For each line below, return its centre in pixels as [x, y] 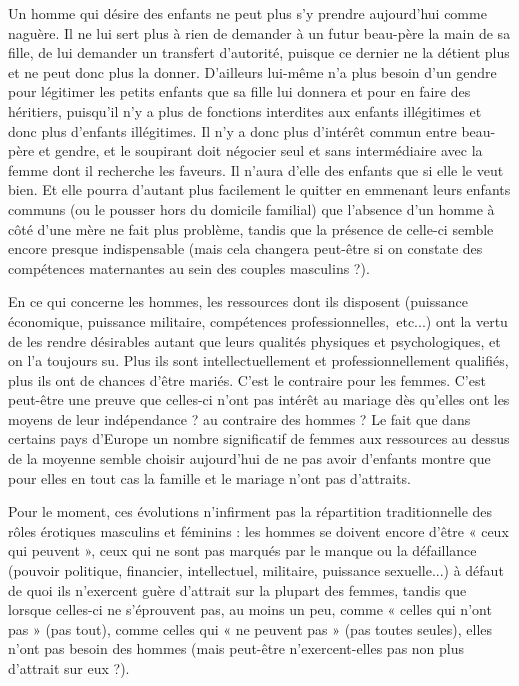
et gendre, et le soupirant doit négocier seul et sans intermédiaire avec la [260, 150]
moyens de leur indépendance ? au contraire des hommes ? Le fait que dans [239, 418]
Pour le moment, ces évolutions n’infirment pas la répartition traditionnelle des [250, 511]
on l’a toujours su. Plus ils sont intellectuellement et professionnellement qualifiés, [258, 360]
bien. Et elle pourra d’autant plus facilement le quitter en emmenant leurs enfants [259, 189]
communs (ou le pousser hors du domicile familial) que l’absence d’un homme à [251, 208]
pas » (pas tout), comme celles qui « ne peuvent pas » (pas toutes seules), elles [250, 628]
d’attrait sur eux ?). [69, 668]
